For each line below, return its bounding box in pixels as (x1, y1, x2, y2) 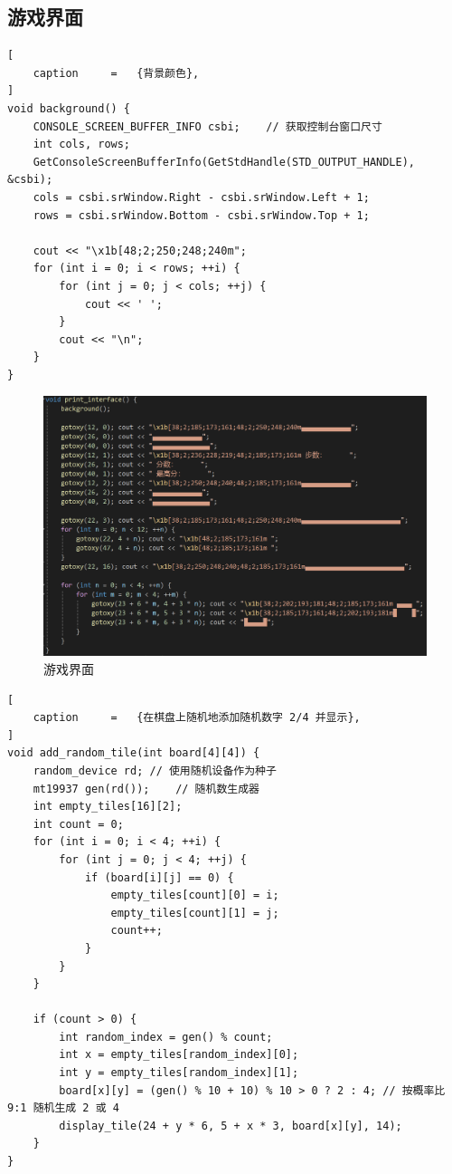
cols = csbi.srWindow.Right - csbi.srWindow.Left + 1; (33, 190, 370, 204)
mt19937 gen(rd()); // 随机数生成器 (33, 782, 259, 795)
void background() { (7, 101, 131, 115)
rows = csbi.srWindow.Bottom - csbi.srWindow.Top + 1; (33, 208, 370, 222)
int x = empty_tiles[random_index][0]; (59, 1048, 299, 1062)
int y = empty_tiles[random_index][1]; (59, 1066, 299, 1080)
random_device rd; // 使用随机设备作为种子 (33, 764, 277, 777)
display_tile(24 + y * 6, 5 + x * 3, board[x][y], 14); (59, 1119, 402, 1132)
